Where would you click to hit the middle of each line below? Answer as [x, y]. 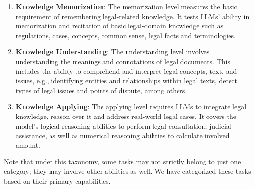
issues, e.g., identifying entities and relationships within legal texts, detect [126, 81]
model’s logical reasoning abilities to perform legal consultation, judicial [123, 126]
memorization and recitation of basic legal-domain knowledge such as [119, 26]
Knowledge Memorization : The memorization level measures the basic [126, 6]
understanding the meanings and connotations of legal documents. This [123, 61]
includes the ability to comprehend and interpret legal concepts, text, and [126, 71]
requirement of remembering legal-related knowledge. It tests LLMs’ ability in [132, 16]
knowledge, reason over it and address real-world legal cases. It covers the [126, 116]
